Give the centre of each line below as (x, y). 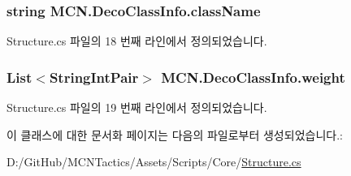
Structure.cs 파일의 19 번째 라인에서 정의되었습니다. (137, 107)
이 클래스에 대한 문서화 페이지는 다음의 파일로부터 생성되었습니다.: (175, 134)
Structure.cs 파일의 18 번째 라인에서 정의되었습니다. (137, 41)
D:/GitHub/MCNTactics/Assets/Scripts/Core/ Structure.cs (154, 162)
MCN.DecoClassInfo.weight (253, 77)
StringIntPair (94, 77)
